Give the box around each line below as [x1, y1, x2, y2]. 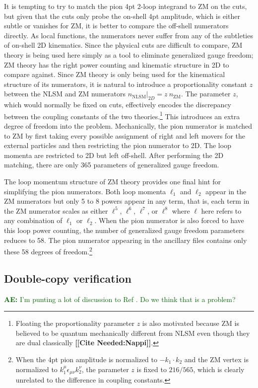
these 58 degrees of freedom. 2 [4, 245, 92, 256]
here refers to [201, 205, 242, 216]
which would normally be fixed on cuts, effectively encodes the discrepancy [4, 99, 232, 110]
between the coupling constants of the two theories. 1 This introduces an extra [4, 109, 240, 121]
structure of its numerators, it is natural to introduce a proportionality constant [4, 78, 247, 89]
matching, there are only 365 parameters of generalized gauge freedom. [4, 159, 219, 170]
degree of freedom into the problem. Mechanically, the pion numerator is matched [4, 120, 252, 131]
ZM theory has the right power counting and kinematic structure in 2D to [4, 59, 229, 70]
